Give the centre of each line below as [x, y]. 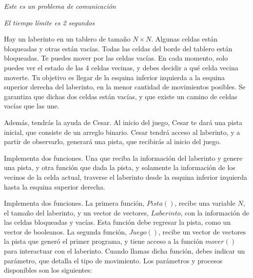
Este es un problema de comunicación [60, 6]
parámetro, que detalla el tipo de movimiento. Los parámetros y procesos [113, 260]
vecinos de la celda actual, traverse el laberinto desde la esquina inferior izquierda [126, 177]
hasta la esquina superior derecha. [55, 186]
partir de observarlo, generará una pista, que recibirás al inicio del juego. [113, 141]
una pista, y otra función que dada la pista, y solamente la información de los [120, 167]
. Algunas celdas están [185, 39]
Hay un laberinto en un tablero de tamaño [67, 39]
